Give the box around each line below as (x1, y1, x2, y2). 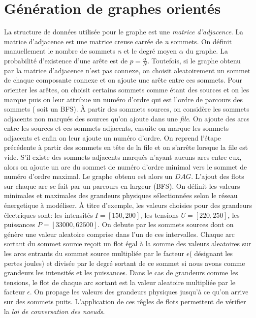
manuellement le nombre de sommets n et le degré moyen (4, 46, 177, 56)
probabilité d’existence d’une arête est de (4, 55, 128, 65)
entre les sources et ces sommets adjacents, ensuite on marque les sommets (4, 123, 229, 133)
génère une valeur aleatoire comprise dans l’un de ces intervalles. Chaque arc (4, 229, 235, 239)
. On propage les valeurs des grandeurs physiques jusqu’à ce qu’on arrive (30, 287, 249, 297)
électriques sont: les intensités (4, 209, 93, 220)
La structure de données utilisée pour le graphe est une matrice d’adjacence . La (4, 27, 244, 37)
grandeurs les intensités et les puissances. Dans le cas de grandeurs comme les (4, 267, 238, 278)
